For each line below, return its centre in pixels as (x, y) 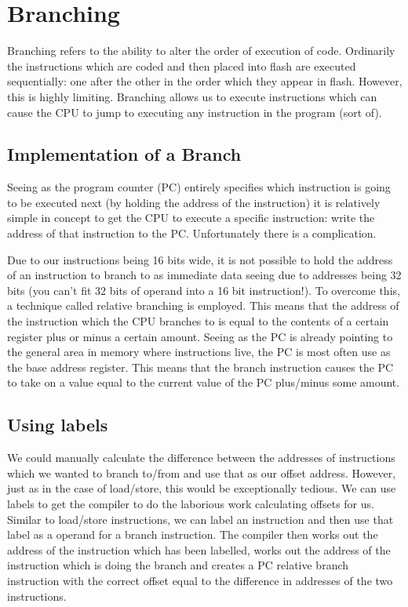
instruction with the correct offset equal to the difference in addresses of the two (200, 580)
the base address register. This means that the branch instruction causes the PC (200, 367)
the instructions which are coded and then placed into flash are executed (182, 65)
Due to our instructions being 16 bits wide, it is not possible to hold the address (200, 259)
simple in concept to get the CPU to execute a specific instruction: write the (191, 218)
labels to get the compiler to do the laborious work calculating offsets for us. (191, 503)
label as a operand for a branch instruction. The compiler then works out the (193, 534)
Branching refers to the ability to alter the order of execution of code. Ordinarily (201, 51)
